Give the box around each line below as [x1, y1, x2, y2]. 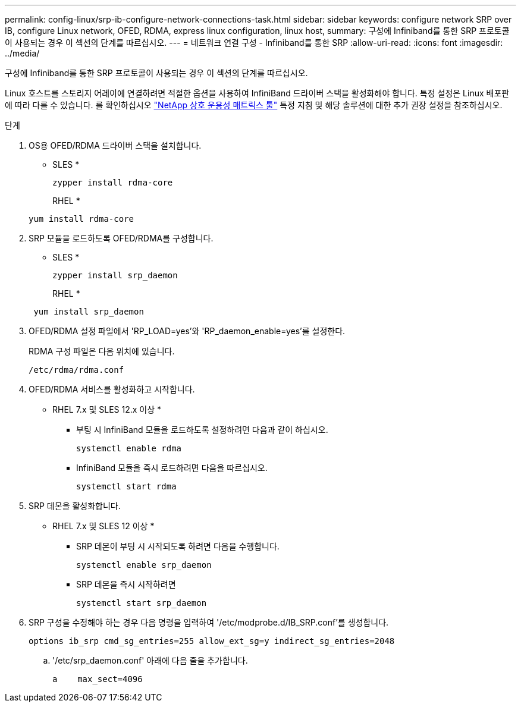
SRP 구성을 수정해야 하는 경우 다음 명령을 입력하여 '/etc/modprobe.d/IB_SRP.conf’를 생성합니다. [29, 617, 389, 627]
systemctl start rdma [76, 482, 177, 491]
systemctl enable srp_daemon [76, 560, 212, 570]
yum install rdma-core [29, 214, 134, 224]
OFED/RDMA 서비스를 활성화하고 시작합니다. [29, 384, 195, 394]
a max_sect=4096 [52, 674, 143, 684]
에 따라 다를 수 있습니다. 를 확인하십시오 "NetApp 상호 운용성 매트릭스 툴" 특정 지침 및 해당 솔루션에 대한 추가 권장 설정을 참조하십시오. [5, 100, 503, 110]
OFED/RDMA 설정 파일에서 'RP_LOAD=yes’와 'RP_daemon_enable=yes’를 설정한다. [29, 326, 346, 336]
